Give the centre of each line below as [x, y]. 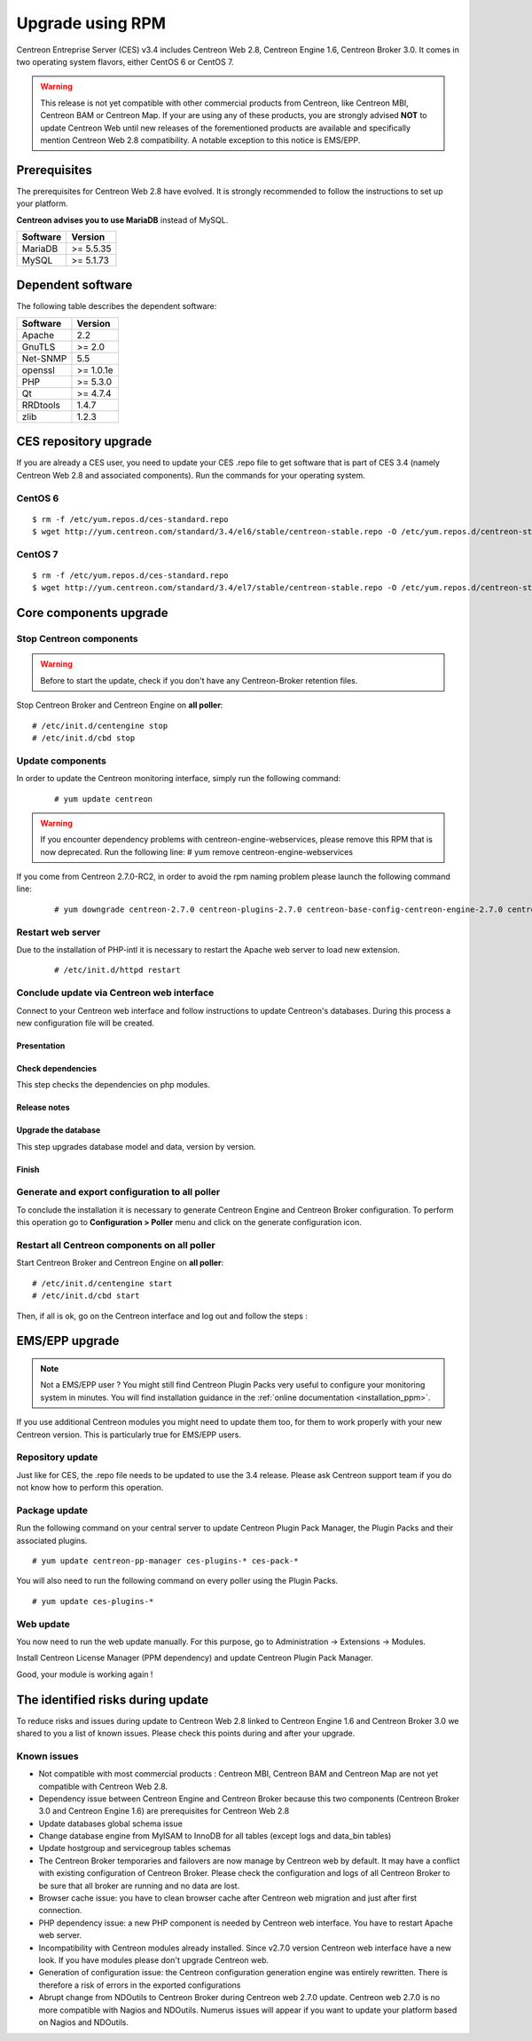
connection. [60, 1910]
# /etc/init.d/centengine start [102, 1283]
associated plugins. [52, 1540]
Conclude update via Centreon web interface [115, 993]
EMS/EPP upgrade [68, 1341]
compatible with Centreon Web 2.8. [103, 1786]
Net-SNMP [44, 358]
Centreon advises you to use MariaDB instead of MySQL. [122, 220]
